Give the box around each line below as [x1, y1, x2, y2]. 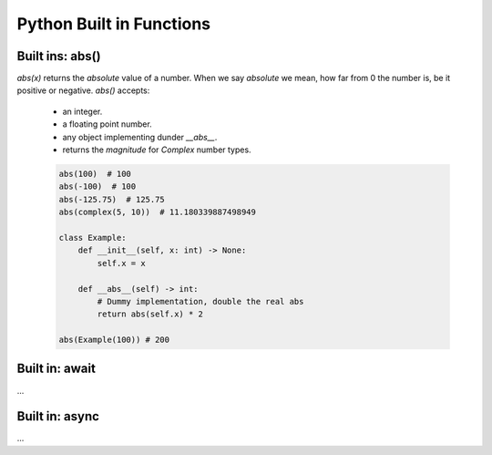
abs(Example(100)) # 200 [58, 335, 170, 346]
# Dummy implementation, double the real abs [97, 296, 304, 306]
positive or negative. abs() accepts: [16, 85, 150, 96]
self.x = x [97, 258, 146, 268]
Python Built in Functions [16, 14, 211, 34]
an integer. [62, 106, 103, 117]
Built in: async [16, 408, 100, 424]
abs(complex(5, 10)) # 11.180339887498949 [58, 207, 257, 218]
